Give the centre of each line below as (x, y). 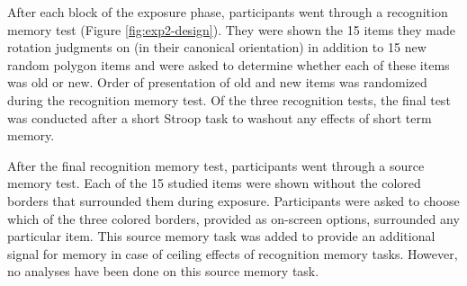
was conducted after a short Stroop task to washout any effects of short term (220, 117)
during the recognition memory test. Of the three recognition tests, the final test (229, 99)
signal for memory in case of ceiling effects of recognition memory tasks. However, (233, 253)
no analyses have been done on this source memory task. (163, 271)
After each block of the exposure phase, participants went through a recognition (228, 12)
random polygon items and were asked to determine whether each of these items (229, 64)
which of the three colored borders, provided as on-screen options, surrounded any (233, 218)
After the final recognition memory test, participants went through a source (216, 165)
